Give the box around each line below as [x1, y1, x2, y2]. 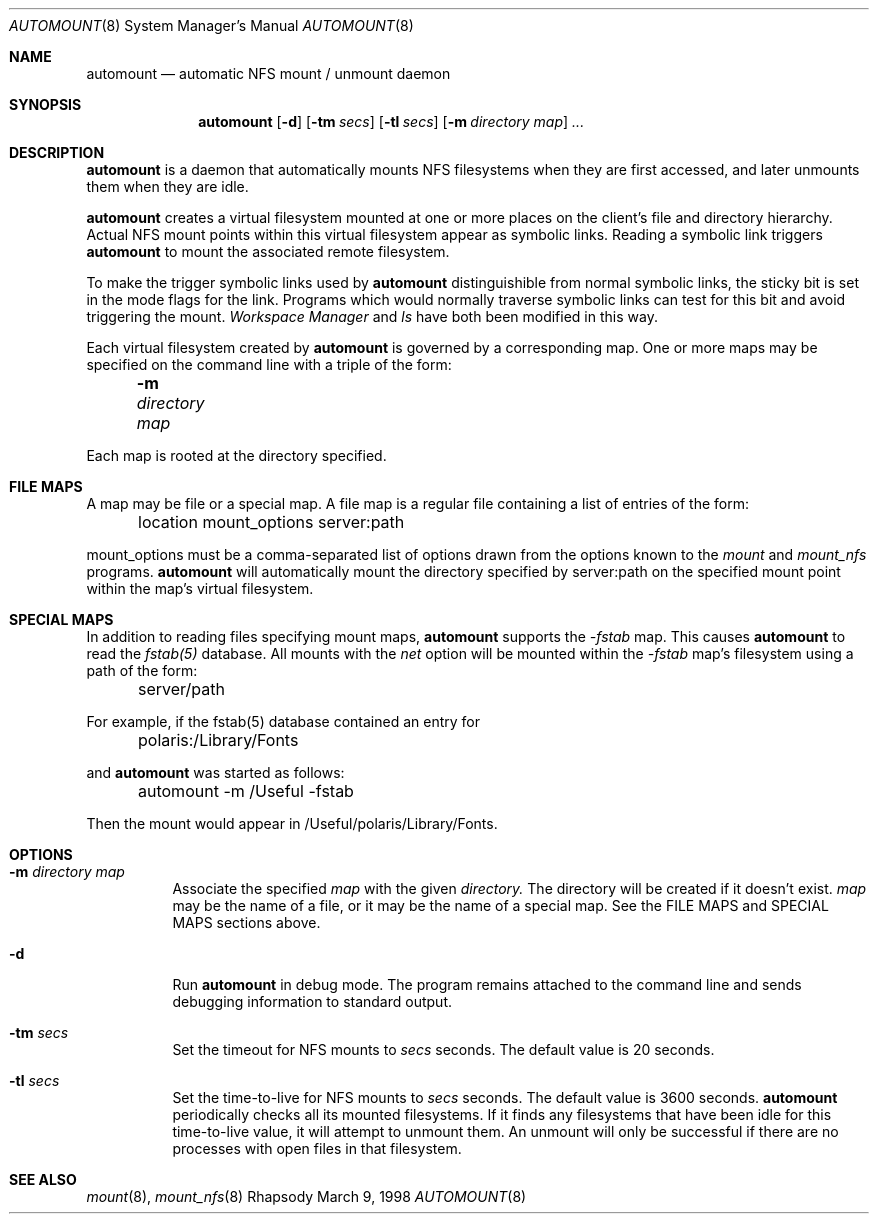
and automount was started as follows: [86, 764, 345, 781]
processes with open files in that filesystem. [172, 1140, 462, 1157]
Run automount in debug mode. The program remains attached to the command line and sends [172, 976, 802, 993]
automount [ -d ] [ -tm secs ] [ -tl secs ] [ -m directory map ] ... [198, 113, 585, 130]
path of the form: [86, 662, 198, 679]
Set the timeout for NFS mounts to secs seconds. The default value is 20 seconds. [172, 1041, 715, 1058]
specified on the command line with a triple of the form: [86, 356, 452, 373]
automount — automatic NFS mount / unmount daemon [86, 65, 451, 82]
